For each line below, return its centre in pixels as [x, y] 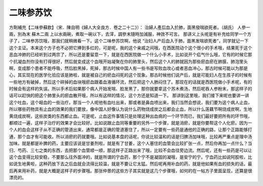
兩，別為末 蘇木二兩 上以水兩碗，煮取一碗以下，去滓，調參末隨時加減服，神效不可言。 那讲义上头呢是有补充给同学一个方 [130, 34]
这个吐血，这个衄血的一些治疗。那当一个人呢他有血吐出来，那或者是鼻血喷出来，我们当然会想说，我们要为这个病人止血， [131, 102]
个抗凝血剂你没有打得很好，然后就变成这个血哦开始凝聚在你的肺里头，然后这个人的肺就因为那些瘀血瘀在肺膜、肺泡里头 [128, 62]
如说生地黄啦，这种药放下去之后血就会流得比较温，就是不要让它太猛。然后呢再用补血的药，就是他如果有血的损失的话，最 [131, 164]
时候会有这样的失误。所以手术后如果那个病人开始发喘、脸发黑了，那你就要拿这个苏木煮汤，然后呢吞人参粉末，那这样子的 [131, 89]
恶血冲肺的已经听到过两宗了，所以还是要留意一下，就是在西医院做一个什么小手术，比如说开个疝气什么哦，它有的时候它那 [131, 55]
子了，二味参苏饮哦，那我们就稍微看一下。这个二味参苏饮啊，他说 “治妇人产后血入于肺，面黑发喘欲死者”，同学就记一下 [129, 41]
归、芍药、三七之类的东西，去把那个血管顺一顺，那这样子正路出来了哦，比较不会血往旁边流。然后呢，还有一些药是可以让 [131, 150]
